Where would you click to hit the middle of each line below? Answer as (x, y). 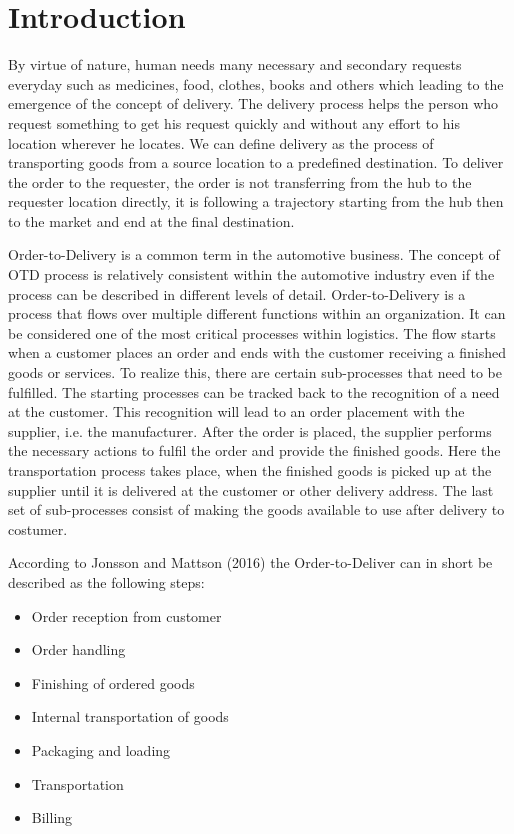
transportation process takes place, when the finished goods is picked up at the (250, 470)
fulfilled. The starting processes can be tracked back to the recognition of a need (254, 391)
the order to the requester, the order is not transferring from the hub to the (240, 181)
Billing (52, 817)
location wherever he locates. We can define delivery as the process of (221, 142)
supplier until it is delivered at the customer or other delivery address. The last (251, 489)
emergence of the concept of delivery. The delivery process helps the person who (253, 103)
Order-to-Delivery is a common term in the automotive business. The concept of (254, 254)
